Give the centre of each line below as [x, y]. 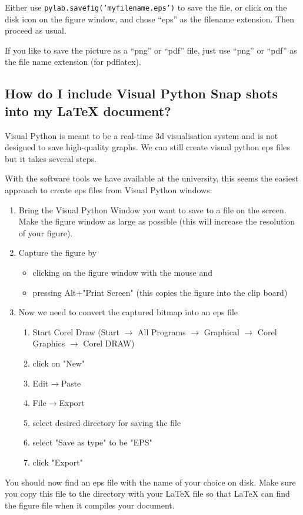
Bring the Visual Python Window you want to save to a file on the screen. [152, 209]
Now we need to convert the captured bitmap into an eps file [128, 312]
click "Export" [58, 462]
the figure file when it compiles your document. [90, 505]
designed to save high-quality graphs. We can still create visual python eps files [147, 147]
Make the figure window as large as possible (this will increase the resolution [157, 221]
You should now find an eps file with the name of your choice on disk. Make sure [150, 482]
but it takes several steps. [51, 158]
